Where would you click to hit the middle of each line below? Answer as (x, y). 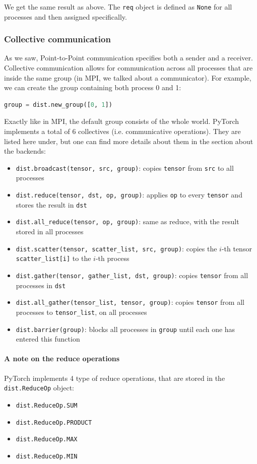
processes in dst (41, 285)
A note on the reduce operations (62, 358)
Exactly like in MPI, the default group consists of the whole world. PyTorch (122, 121)
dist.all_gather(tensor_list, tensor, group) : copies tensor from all (130, 302)
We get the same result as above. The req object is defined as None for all (118, 7)
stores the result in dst (51, 204)
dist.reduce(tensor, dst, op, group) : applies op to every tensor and (129, 195)
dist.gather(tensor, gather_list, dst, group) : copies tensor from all (132, 275)
